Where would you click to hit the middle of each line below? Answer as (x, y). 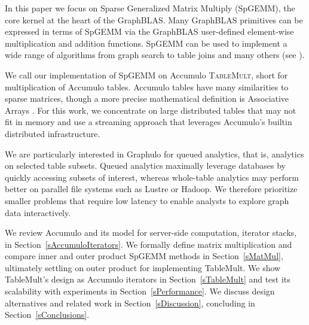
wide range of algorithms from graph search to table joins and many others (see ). (155, 55)
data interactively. (38, 212)
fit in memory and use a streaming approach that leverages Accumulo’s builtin (149, 122)
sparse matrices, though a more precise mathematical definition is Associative (147, 98)
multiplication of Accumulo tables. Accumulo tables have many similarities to (147, 86)
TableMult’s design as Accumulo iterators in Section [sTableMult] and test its (148, 279)
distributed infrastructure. (53, 133)
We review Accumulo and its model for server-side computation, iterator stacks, (151, 233)
